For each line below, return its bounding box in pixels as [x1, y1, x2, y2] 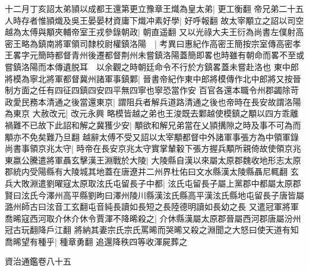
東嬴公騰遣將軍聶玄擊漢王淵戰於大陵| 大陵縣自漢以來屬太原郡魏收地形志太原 [5, 153, 301, 166]
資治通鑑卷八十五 [5, 255, 71, 267]
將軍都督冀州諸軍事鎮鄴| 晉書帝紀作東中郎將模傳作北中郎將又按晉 [46, 72, 301, 84]
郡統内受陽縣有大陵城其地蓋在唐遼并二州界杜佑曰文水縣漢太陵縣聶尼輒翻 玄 [5, 165, 299, 178]
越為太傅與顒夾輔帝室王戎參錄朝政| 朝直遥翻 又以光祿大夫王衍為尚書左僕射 [5, 26, 296, 38]
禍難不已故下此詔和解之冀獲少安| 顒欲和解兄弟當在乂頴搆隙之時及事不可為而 [5, 118, 301, 131]
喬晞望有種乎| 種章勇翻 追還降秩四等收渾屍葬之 [5, 235, 188, 247]
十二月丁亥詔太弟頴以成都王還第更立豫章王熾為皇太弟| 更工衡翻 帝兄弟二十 [5, 2, 296, 14]
